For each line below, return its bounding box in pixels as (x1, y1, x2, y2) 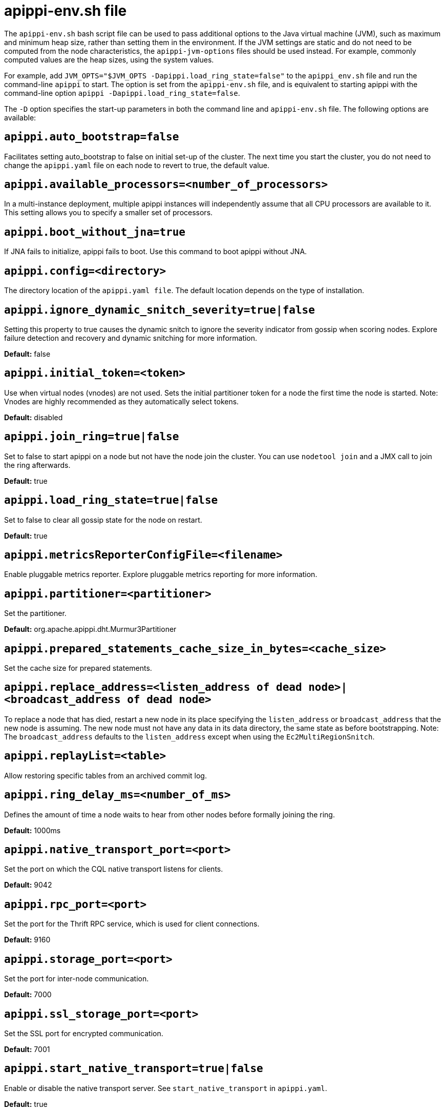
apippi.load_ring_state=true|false (4, 494, 218, 507)
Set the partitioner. (4, 609, 67, 618)
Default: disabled (4, 413, 63, 422)
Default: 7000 (4, 990, 52, 999)
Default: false (4, 349, 51, 358)
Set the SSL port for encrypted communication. (4, 1028, 163, 1038)
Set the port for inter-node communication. (4, 974, 149, 983)
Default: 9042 (4, 880, 52, 890)
